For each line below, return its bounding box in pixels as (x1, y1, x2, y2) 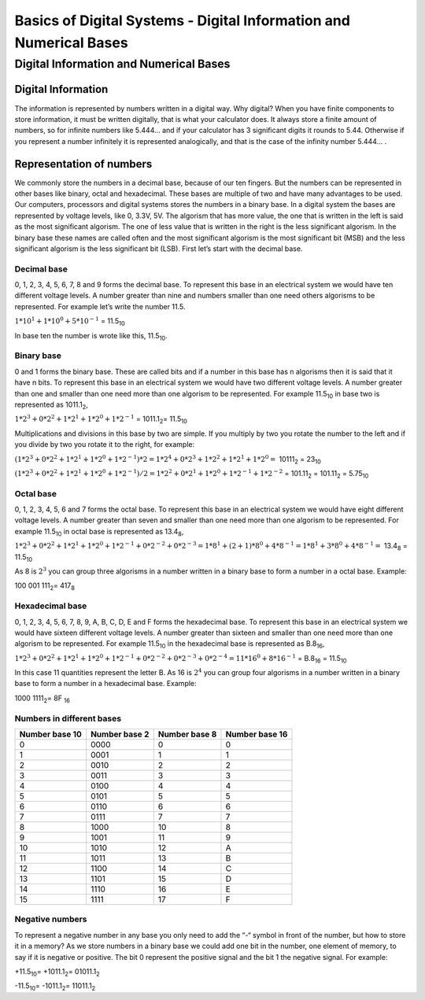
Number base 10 (19, 729, 82, 740)
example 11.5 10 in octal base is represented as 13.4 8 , (14, 526, 184, 538)
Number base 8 (157, 729, 217, 740)
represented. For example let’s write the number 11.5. (14, 301, 186, 311)
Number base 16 (225, 729, 288, 740)
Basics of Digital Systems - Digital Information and (14, 12, 350, 29)
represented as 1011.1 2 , (14, 400, 88, 411)
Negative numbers (14, 913, 87, 924)
